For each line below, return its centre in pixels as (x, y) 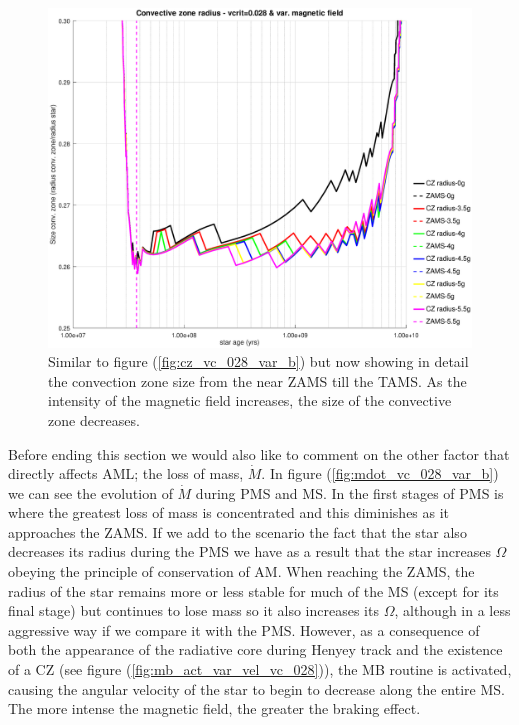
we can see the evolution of (90, 492)
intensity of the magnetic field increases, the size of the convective (250, 400)
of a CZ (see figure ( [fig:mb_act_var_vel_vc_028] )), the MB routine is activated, (260, 669)
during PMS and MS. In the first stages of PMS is (349, 492)
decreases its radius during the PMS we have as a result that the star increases (249, 551)
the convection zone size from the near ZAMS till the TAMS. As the (257, 380)
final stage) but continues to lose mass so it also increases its (193, 610)
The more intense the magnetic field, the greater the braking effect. (214, 708)
